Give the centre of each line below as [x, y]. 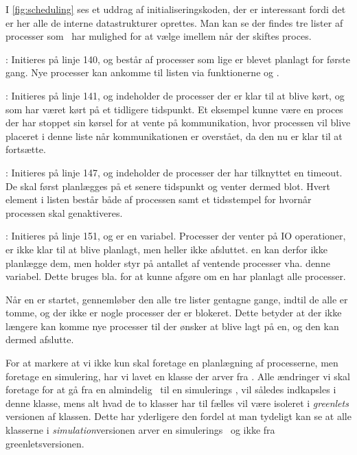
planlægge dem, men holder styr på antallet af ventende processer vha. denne [168, 262]
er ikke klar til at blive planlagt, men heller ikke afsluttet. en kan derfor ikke [166, 249]
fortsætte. [26, 149]
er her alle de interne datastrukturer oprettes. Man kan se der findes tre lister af [174, 22]
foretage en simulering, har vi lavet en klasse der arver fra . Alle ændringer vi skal [178, 376]
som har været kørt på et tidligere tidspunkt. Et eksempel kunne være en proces [174, 109]
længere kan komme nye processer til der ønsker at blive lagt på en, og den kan [172, 326]
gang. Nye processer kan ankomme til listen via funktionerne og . [142, 72]
